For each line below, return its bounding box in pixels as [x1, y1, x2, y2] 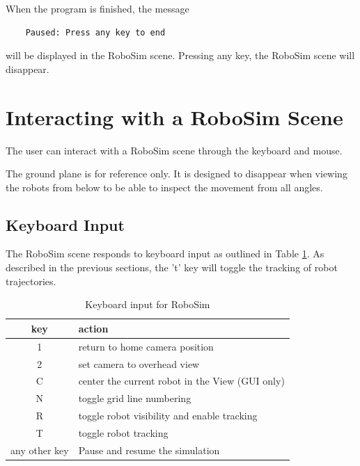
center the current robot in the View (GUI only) [78, 373, 285, 388]
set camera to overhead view [78, 356, 200, 371]
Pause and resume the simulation [78, 442, 220, 457]
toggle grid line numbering [78, 391, 191, 405]
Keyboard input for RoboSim [85, 297, 210, 312]
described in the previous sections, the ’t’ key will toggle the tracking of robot [6, 260, 338, 275]
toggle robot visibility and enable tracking [78, 408, 258, 423]
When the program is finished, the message [6, 1, 189, 15]
